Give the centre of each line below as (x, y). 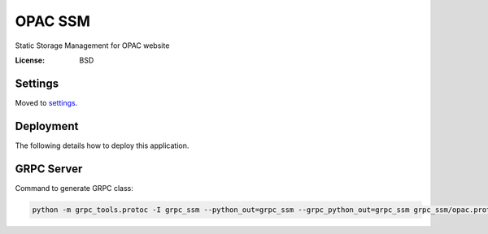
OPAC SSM (53, 21)
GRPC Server (49, 169)
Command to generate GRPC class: (74, 188)
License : (30, 60)
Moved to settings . (46, 102)
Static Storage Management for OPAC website (92, 45)
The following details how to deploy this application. (102, 145)
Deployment (47, 126)
